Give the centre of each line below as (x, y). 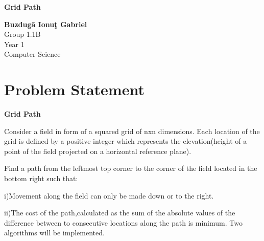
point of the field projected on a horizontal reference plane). (98, 151)
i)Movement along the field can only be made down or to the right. (109, 195)
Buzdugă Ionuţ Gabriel (46, 24)
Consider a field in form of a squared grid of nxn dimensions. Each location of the (132, 131)
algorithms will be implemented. (54, 233)
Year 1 (14, 44)
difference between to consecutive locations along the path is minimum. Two (123, 222)
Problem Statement (74, 89)
